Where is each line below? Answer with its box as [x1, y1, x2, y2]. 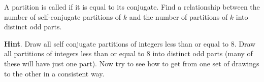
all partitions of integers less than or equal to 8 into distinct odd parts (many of [4, 48, 253, 59]
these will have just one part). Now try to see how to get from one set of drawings [4, 58, 259, 68]
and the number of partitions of [129, 11, 228, 22]
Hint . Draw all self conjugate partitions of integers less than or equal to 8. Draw [4, 38, 256, 49]
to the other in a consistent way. [4, 68, 105, 78]
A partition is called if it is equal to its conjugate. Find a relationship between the [4, 2, 260, 12]
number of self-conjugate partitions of [4, 11, 121, 22]
